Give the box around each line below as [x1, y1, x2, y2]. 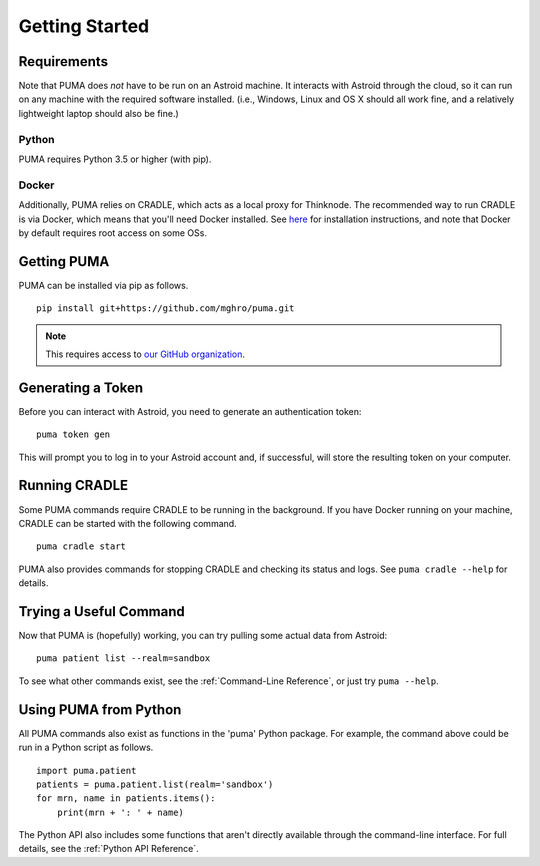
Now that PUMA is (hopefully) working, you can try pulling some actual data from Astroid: [18, 630, 388, 642]
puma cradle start [36, 541, 127, 552]
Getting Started [18, 15, 150, 37]
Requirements [18, 53, 109, 70]
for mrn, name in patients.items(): [36, 793, 216, 804]
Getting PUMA [18, 253, 110, 270]
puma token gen [36, 429, 111, 440]
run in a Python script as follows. [18, 741, 154, 754]
